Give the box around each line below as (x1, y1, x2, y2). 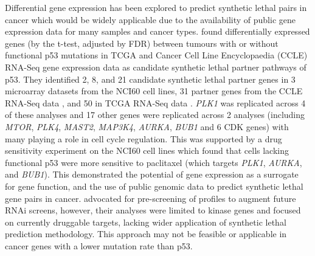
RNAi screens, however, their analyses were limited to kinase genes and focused (5, 204, 301, 216)
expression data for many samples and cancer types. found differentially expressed (5, 25, 310, 38)
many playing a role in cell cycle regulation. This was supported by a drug (5, 132, 282, 145)
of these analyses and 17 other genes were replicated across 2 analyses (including (5, 108, 305, 121)
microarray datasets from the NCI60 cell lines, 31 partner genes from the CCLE (5, 85, 303, 97)
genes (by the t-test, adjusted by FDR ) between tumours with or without (5, 36, 279, 49)
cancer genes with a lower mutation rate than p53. (5, 239, 193, 252)
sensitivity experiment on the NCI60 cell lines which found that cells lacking (5, 144, 289, 157)
